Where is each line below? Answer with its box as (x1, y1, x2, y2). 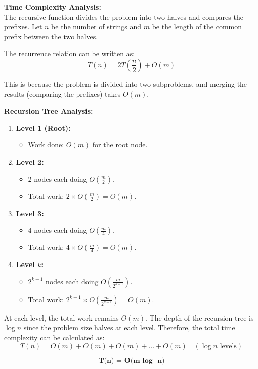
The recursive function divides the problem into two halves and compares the (4, 11, 243, 22)
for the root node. (92, 139, 148, 150)
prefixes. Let (4, 21, 42, 32)
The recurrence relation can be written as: (4, 48, 135, 59)
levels (220, 342, 237, 350)
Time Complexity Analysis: (4, 2, 101, 12)
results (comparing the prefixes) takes (4, 88, 121, 99)
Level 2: (16, 156, 44, 167)
